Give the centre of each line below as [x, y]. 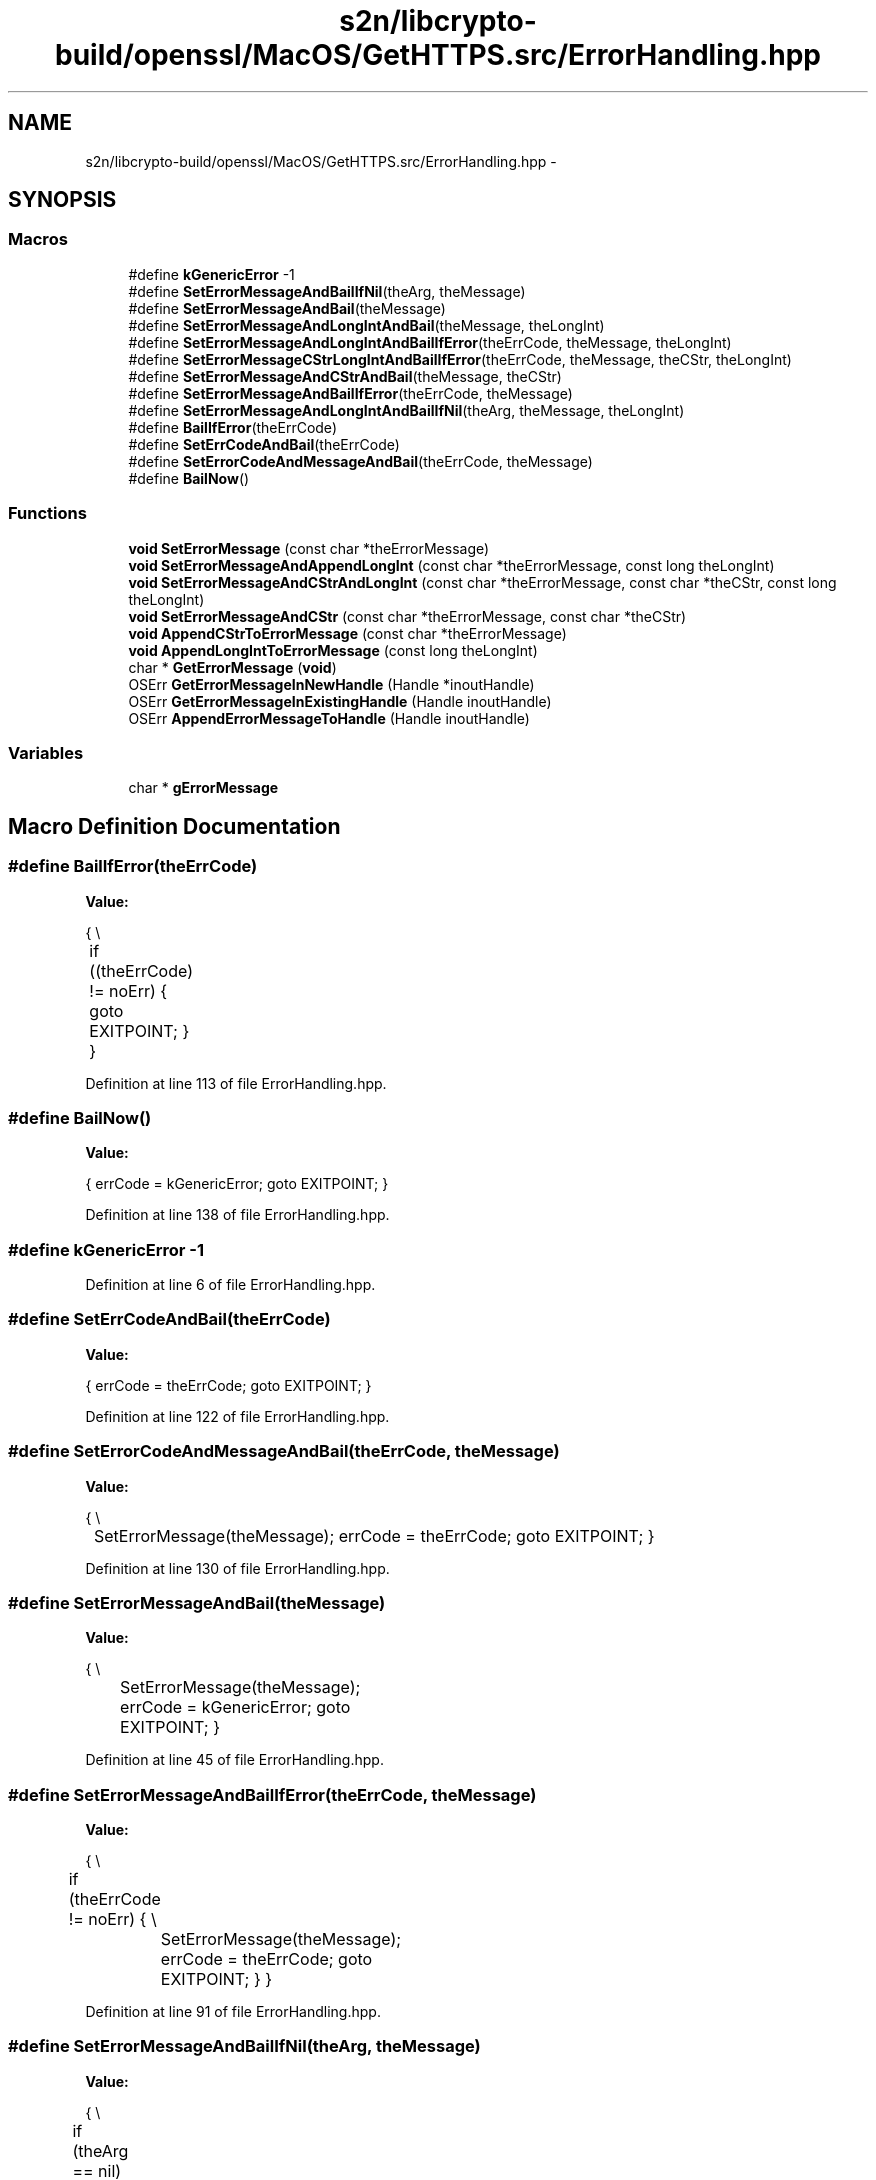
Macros [38, 239]
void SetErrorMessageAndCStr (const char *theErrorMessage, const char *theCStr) [407, 616]
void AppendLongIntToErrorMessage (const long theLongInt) [333, 650]
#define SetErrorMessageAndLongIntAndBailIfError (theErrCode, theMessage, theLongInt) [430, 342]
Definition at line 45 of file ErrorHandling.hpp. [234, 1760]
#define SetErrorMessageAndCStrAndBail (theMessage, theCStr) [345, 376]
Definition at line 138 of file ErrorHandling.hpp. [237, 1215]
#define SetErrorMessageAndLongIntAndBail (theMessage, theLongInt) [366, 325]
